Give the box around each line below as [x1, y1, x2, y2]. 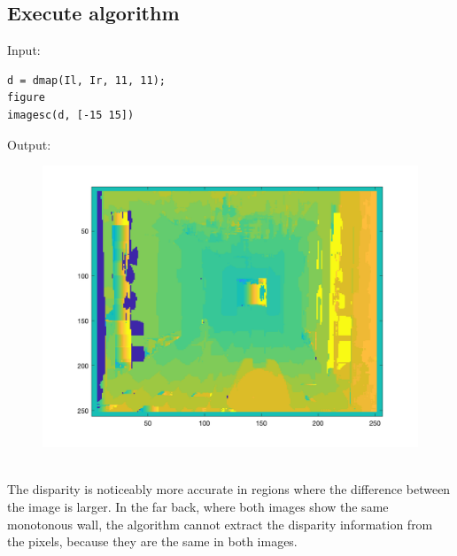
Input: [7, 41, 41, 59]
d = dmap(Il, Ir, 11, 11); [7, 73, 166, 87]
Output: [7, 135, 51, 153]
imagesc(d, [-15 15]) [7, 108, 135, 121]
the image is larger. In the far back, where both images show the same [7, 497, 389, 515]
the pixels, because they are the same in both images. [7, 532, 298, 551]
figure [7, 91, 45, 104]
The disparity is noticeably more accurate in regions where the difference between [7, 480, 451, 498]
